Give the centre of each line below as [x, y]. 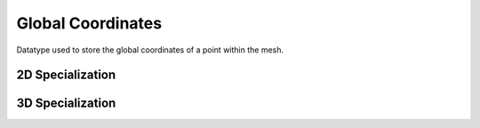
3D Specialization [66, 104]
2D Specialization [66, 75]
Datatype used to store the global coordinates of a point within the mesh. [150, 50]
